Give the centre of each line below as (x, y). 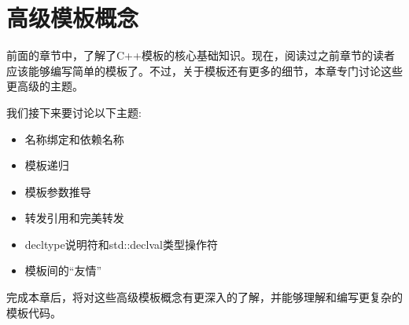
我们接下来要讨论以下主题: (74, 112)
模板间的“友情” (63, 270)
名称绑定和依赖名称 (74, 139)
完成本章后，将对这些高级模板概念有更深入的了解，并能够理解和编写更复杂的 (204, 297)
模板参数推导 (58, 191)
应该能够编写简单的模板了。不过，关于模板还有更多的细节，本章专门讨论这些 (204, 70)
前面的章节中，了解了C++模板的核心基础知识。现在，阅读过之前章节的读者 (201, 55)
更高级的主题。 (45, 86)
